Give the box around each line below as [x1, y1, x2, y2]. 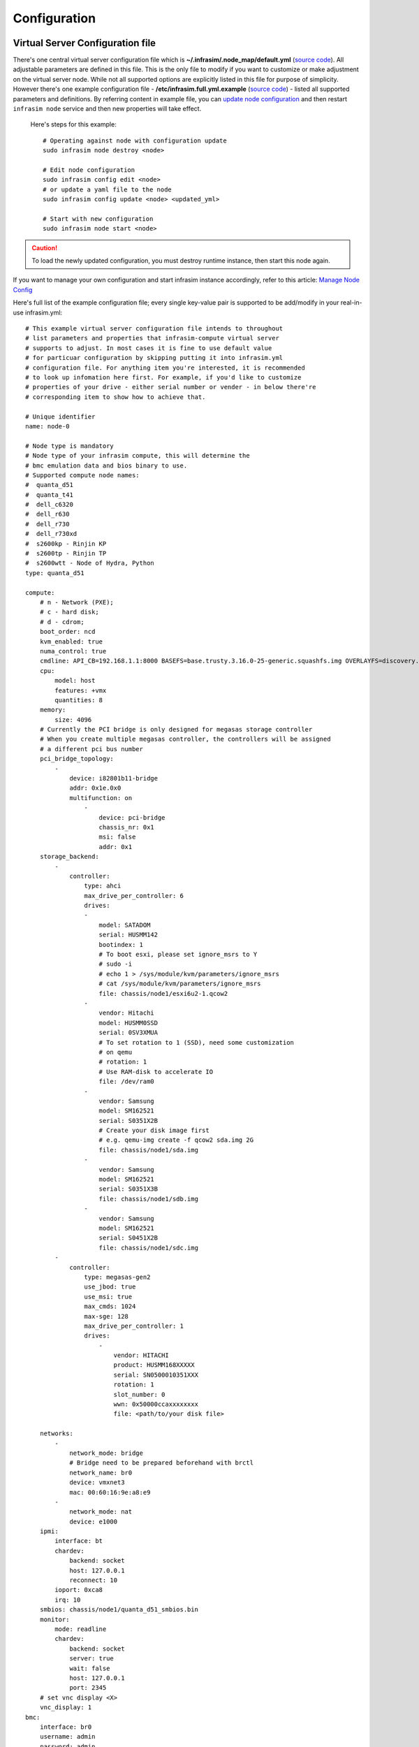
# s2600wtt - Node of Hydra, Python [25, 559, 155, 567]
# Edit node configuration [43, 166, 135, 174]
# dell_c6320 [25, 500, 73, 509]
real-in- [340, 298, 362, 307]
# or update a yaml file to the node [43, 185, 172, 194]
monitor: [39, 1615, 70, 1623]
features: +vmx [54, 686, 107, 695]
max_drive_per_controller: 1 [84, 1321, 184, 1330]
